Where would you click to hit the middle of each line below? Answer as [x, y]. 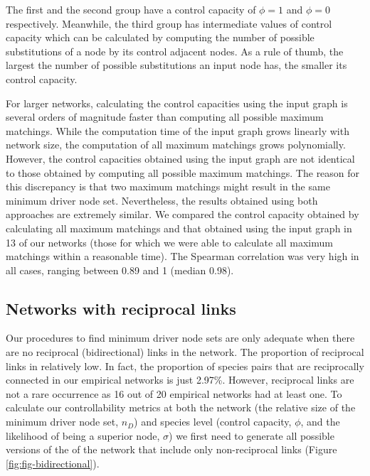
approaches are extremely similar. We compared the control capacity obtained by [183, 214]
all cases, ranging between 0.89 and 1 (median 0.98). [120, 270]
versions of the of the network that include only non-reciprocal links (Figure [171, 449]
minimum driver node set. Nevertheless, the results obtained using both [162, 200]
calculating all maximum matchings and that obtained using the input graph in [179, 228]
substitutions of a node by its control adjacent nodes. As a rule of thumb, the [175, 51]
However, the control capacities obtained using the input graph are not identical [180, 158]
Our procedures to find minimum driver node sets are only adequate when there [180, 338]
